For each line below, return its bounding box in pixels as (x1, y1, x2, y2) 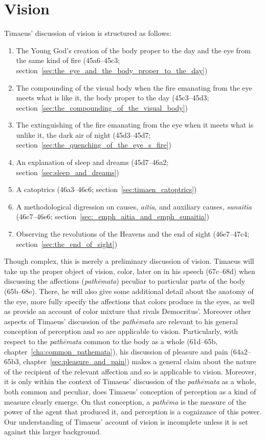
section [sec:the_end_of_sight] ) (16, 238, 118, 249)
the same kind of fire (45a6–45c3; (16, 55, 120, 66)
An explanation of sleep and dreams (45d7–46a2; (16, 157, 169, 167)
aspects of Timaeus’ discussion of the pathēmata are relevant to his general (4, 316, 238, 326)
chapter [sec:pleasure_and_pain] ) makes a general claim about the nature (23, 356, 256, 367)
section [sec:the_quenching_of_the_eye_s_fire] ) (16, 139, 172, 150)
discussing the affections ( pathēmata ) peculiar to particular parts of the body (4, 276, 246, 286)
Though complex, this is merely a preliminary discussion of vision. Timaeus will (4, 256, 254, 266)
